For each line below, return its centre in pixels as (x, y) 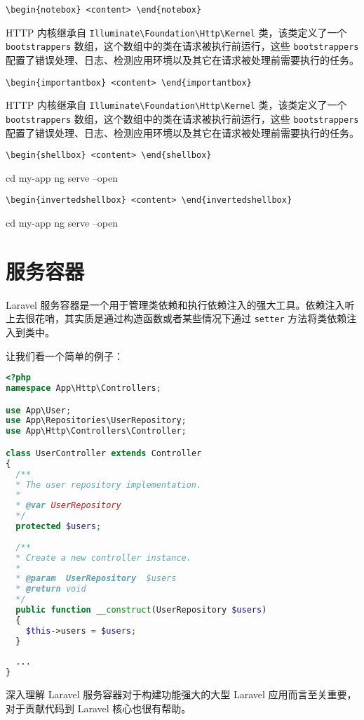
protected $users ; (59, 526)
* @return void (51, 589)
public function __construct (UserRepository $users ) (141, 610)
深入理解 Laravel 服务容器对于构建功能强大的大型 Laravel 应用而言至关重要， (181, 694)
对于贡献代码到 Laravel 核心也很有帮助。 (99, 708)
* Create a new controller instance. (103, 558)
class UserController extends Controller (104, 453)
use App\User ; (39, 410)
